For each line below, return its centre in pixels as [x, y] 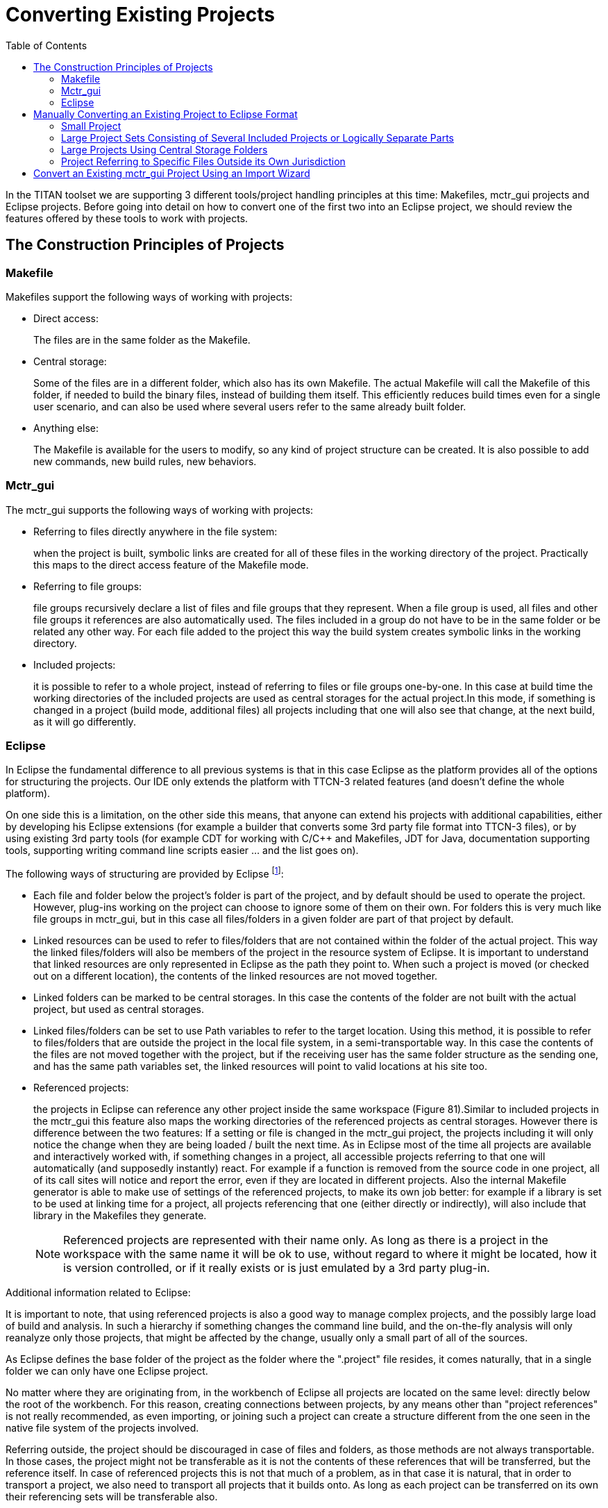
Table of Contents [47, 45]
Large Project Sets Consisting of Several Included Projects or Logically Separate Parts [257, 137]
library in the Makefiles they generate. [120, 1216]
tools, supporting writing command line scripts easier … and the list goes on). [182, 851]
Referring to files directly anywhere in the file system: [155, 531]
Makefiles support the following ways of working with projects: [149, 296]
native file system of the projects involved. [102, 1428]
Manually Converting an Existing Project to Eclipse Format [166, 114]
